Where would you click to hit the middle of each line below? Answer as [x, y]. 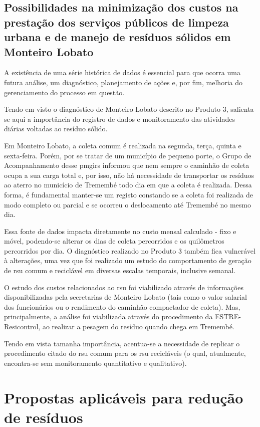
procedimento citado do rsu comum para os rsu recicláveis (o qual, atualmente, [125, 353]
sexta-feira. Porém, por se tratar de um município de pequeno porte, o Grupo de [128, 155]
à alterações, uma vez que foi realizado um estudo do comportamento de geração [128, 260]
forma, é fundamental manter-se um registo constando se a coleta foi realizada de [129, 194]
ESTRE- [228, 316]
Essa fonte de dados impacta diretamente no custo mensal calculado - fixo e [120, 231]
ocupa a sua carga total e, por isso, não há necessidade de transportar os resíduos [129, 175]
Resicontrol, [22, 327]
